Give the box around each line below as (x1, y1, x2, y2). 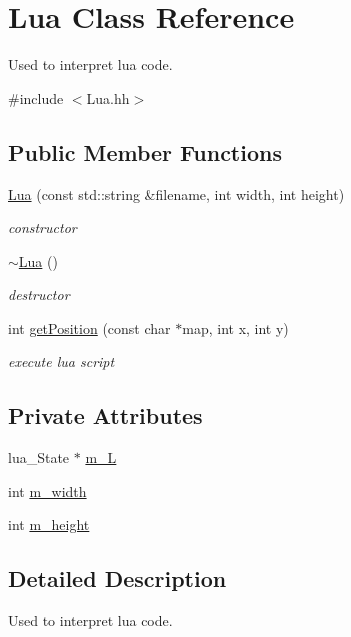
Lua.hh (86, 87, 130, 108)
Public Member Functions (8, 136, 282, 167)
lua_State (8, 447, 70, 468)
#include (8, 87, 64, 108)
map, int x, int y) (182, 317, 289, 338)
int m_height (8, 514, 90, 535)
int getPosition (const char (8, 317, 171, 338)
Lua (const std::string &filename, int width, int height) (8, 183, 345, 204)
